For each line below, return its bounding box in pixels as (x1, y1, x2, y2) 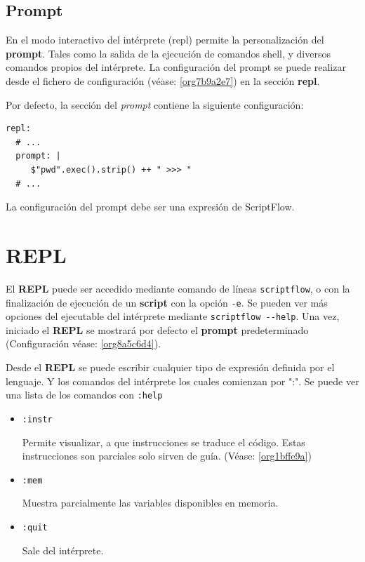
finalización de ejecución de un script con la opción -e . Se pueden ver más (6, 295, 328, 309)
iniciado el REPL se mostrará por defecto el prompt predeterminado (6, 322, 309, 337)
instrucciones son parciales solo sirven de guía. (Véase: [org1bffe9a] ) (22, 448, 312, 463)
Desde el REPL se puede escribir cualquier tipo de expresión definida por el (6, 360, 335, 375)
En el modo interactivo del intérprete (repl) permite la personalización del (6, 32, 324, 47)
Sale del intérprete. (22, 542, 104, 557)
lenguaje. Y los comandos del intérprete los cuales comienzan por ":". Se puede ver (6, 373, 359, 388)
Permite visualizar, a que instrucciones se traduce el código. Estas (22, 434, 305, 449)
